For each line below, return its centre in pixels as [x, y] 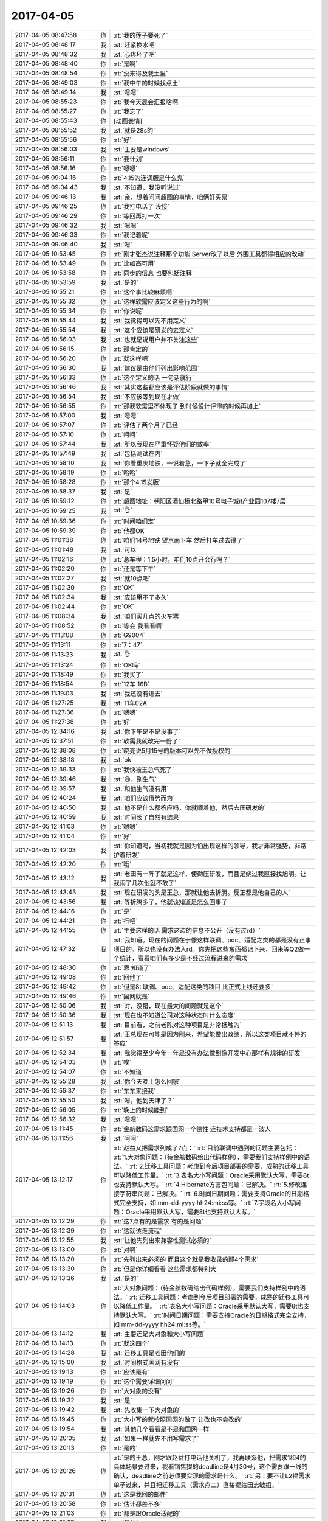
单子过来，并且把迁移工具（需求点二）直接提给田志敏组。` [196, 1484]
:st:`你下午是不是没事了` [147, 731]
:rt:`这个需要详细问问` [144, 1381]
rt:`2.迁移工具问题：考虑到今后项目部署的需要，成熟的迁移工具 [220, 1166]
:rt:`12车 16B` [132, 684]
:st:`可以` [126, 549]
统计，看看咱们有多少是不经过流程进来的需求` [184, 958]
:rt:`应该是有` [132, 1372]
